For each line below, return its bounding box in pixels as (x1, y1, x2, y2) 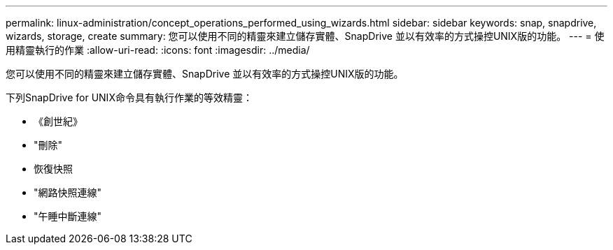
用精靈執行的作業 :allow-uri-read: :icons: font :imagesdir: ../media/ (6, 44, 310, 56)
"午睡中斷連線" (34, 210, 102, 222)
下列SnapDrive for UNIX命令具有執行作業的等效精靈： (6, 91, 253, 103)
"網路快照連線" (34, 186, 102, 198)
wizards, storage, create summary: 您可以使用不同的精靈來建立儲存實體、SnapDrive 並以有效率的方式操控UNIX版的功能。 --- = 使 (6, 30, 605, 42)
